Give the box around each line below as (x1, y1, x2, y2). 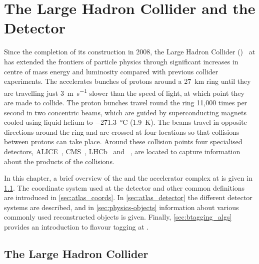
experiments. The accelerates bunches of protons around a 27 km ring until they (4, 76, 251, 86)
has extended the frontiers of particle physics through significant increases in (4, 56, 238, 66)
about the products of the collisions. (4, 156, 114, 166)
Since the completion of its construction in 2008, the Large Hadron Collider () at (4, 46, 255, 57)
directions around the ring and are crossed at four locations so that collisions (4, 126, 239, 137)
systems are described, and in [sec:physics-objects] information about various (4, 202, 239, 212)
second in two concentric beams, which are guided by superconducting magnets (4, 107, 246, 117)
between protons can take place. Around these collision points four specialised (4, 136, 242, 147)
